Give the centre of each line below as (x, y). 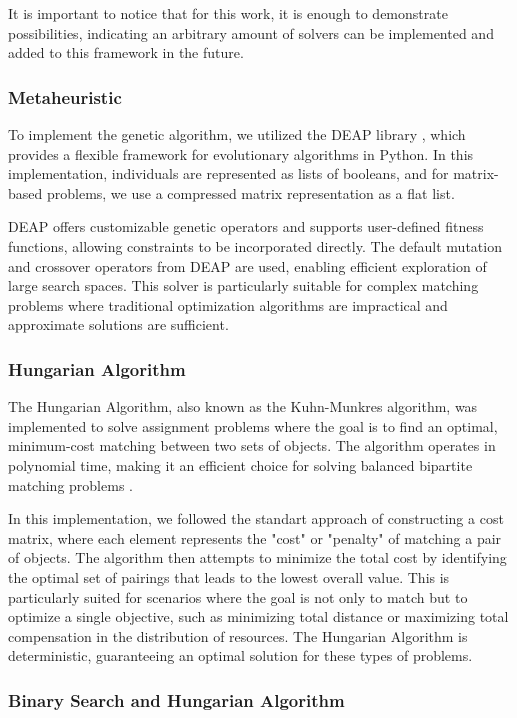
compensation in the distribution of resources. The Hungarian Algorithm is (238, 635)
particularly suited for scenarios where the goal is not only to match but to (238, 596)
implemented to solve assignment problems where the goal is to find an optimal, (253, 425)
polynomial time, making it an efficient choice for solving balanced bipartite (240, 464)
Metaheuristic (65, 96)
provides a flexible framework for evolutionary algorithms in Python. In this (241, 153)
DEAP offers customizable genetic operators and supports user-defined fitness (246, 226)
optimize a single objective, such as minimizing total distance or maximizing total (258, 616)
